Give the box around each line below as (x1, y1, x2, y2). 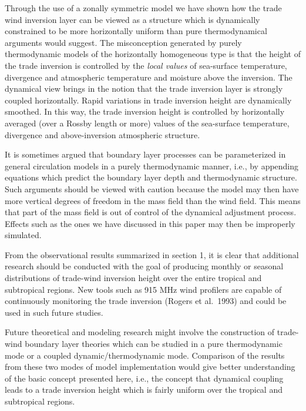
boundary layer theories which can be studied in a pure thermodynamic (25, 338, 283, 350)
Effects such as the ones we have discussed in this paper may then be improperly (5, 217, 295, 229)
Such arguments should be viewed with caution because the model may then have (5, 182, 299, 195)
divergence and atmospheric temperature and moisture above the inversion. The (5, 71, 292, 83)
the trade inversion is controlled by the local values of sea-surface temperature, (5, 59, 287, 71)
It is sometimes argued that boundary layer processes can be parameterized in (5, 148, 286, 161)
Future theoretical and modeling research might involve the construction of (5, 326, 275, 338)
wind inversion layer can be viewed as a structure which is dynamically (5, 13, 260, 25)
